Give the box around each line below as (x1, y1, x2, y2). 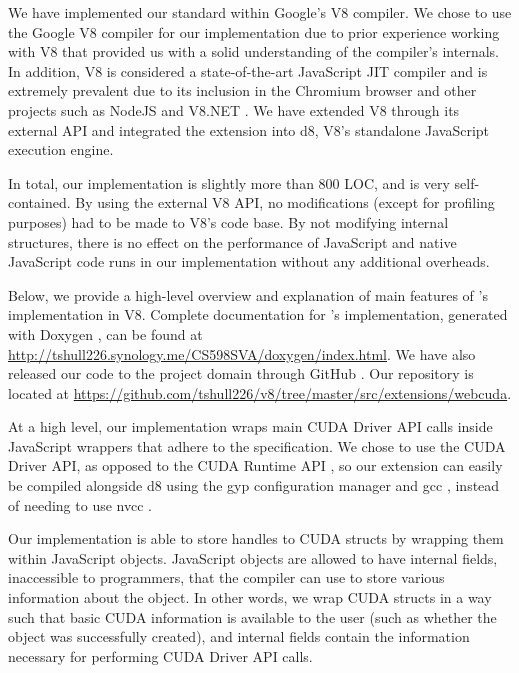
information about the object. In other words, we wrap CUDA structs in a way (8, 587, 492, 608)
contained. (8, 192, 71, 213)
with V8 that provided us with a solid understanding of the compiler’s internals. (8, 41, 499, 62)
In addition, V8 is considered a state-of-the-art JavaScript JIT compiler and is (8, 60, 488, 81)
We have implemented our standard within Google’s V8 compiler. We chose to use (8, 2, 512, 22)
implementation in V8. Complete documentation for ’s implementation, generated (8, 304, 508, 325)
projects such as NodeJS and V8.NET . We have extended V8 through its (8, 99, 460, 120)
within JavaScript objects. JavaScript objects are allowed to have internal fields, (8, 547, 498, 568)
